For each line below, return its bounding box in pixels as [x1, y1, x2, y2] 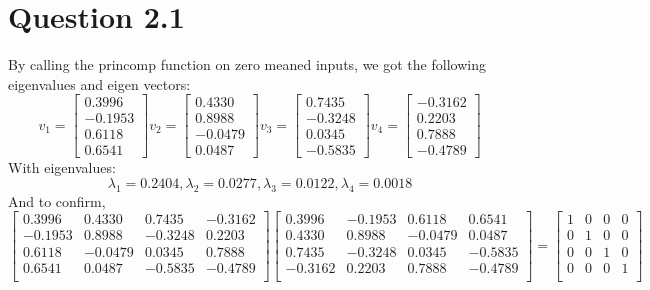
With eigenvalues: [8, 157, 116, 178]
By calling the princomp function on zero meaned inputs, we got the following [8, 54, 486, 75]
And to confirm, [8, 190, 106, 211]
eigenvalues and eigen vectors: [8, 73, 191, 94]
